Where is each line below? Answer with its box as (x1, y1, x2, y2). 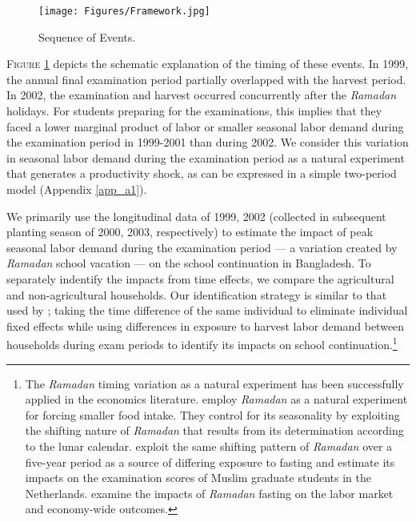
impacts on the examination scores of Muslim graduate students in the (25, 469, 371, 486)
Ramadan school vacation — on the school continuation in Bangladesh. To (6, 255, 371, 271)
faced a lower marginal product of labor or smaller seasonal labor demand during (6, 118, 404, 135)
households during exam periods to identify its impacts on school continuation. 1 (6, 334, 398, 352)
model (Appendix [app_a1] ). (6, 181, 147, 197)
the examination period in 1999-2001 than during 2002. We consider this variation (6, 134, 409, 151)
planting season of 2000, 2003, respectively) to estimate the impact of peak (6, 223, 374, 240)
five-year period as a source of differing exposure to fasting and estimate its (25, 453, 395, 470)
